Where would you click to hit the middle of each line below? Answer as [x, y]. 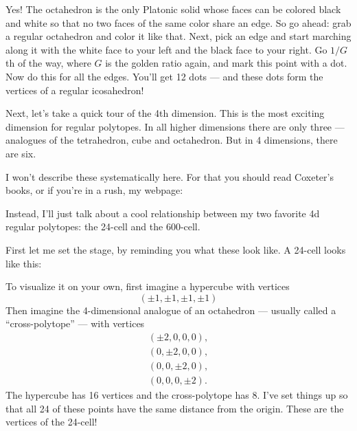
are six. [21, 153]
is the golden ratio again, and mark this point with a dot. [226, 63]
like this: [24, 263]
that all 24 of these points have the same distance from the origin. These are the [175, 408]
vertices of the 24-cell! [51, 422]
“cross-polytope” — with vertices [75, 323]
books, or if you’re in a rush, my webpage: [94, 190]
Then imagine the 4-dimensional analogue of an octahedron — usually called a [171, 310]
